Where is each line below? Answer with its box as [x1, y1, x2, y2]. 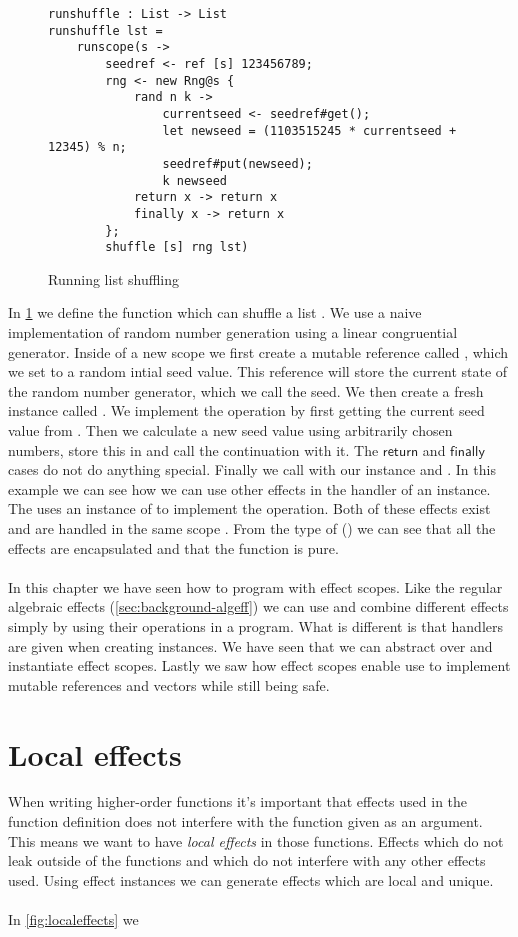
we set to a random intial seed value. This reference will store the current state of [8, 361, 508, 382]
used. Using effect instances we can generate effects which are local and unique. [8, 869, 494, 890]
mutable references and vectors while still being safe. [8, 674, 330, 695]
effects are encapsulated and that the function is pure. [8, 537, 339, 558]
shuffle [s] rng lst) [105, 240, 249, 255]
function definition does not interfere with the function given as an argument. [8, 811, 483, 832]
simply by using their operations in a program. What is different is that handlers [8, 615, 504, 636]
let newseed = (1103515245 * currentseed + [162, 123, 457, 138]
